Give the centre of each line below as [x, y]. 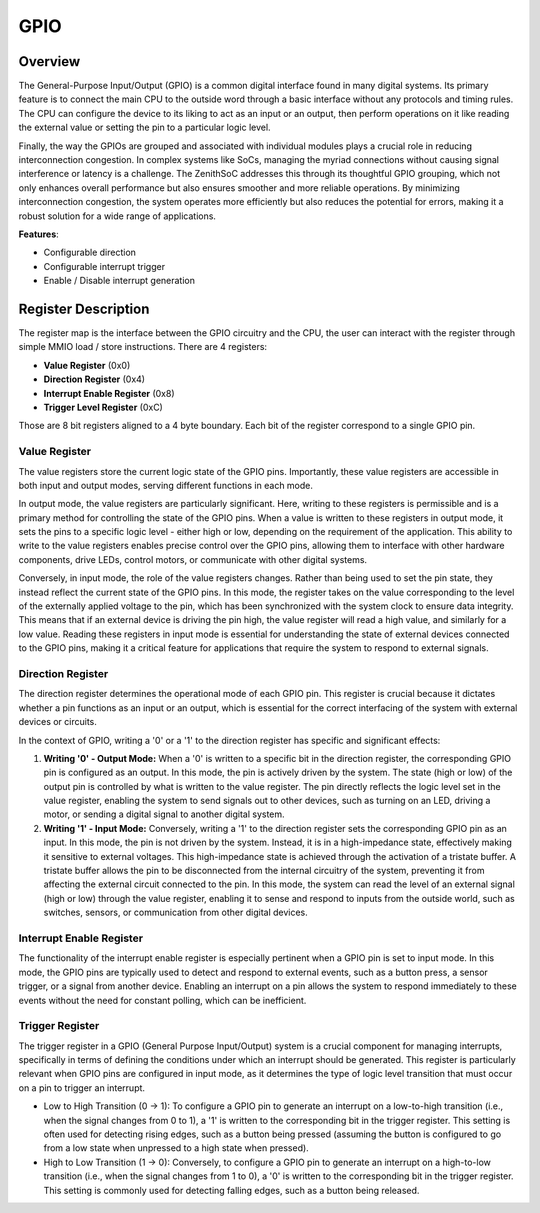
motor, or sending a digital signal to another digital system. [164, 814]
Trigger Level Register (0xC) [103, 407]
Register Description [84, 308]
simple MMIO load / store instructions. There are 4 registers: [143, 347]
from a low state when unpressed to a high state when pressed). [176, 1148]
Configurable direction [90, 252]
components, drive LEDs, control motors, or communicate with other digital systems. [193, 559]
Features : [38, 234]
